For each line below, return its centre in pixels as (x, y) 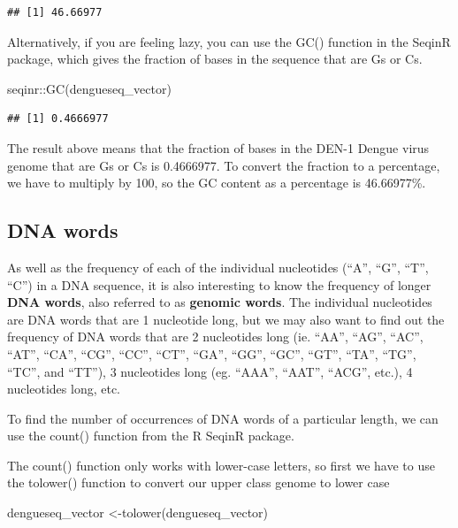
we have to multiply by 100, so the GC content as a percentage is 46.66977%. (217, 183)
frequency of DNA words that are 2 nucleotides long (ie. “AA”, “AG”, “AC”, (215, 337)
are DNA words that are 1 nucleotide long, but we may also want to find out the (226, 319)
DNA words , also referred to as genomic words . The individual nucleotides (220, 302)
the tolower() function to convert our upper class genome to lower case (198, 482)
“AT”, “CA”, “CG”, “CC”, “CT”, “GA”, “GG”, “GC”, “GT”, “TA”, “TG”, (212, 353)
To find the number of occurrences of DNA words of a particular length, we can (223, 418)
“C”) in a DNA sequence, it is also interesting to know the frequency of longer (219, 284)
